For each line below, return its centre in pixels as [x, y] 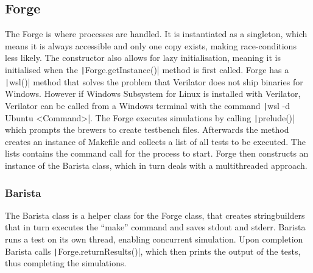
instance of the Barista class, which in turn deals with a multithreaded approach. [156, 165]
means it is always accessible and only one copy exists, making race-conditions [151, 45]
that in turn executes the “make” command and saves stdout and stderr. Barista [155, 227]
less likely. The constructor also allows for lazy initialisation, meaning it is [143, 58]
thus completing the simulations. [66, 263]
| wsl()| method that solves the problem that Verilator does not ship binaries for [154, 81]
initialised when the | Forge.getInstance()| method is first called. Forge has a [147, 69]
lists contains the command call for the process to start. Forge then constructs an [157, 153]
